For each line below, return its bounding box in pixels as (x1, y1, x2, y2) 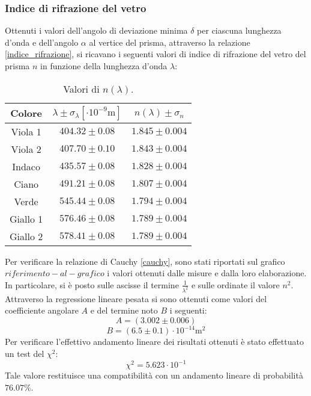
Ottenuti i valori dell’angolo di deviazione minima (5, 24, 188, 37)
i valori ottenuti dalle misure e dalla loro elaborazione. (107, 267, 307, 279)
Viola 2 (11, 141, 41, 156)
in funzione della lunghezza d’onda (40, 60, 168, 72)
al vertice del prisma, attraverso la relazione (89, 36, 250, 48)
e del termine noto (90, 304, 158, 317)
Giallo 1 (10, 211, 43, 226)
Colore (10, 106, 43, 120)
